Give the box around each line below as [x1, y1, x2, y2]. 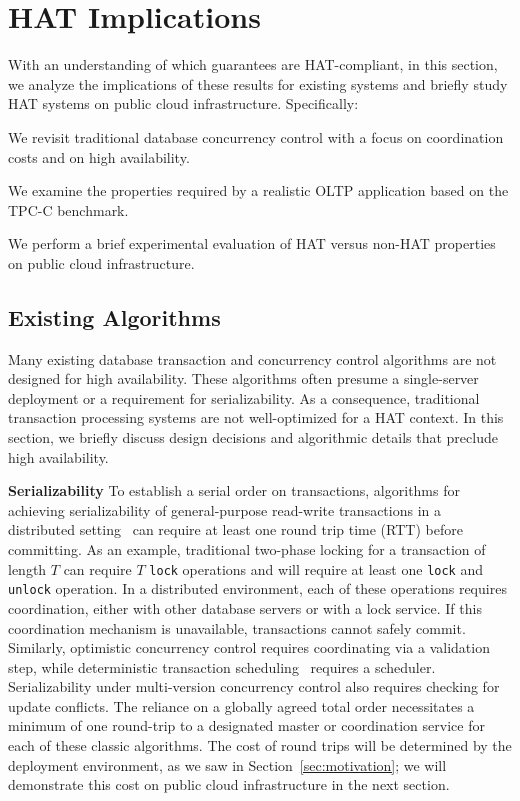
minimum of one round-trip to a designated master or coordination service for [8, 715, 485, 736]
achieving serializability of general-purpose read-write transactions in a [8, 499, 442, 520]
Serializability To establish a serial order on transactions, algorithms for [8, 480, 460, 501]
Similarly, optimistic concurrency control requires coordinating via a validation [8, 637, 490, 658]
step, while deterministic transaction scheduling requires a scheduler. [8, 656, 436, 677]
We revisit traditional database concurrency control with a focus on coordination [8, 126, 504, 147]
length [8, 558, 47, 579]
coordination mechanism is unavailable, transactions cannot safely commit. [8, 617, 466, 638]
